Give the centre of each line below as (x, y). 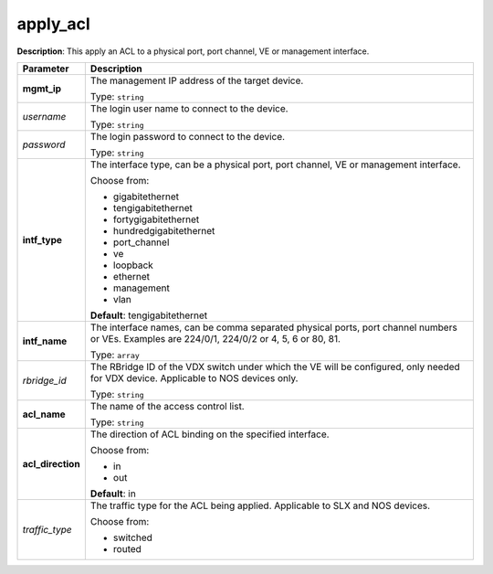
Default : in (113, 494)
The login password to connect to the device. (188, 136)
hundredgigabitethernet (164, 230)
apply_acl (53, 24)
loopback (133, 265)
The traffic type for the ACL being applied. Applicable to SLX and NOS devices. (260, 505)
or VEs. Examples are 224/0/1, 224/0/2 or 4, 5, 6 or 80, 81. (215, 338)
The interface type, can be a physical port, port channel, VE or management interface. (275, 165)
